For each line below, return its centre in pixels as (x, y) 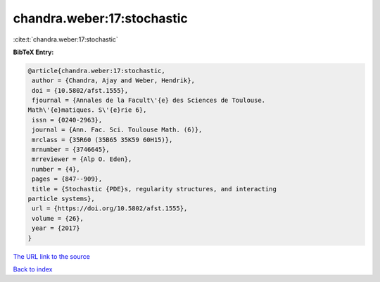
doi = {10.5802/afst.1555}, (80, 90)
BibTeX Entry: (33, 52)
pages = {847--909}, (67, 179)
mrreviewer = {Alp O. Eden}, (82, 159)
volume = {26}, (58, 218)
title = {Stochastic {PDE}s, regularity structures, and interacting (154, 189)
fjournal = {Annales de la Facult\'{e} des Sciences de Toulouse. (149, 101)
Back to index (33, 269)
